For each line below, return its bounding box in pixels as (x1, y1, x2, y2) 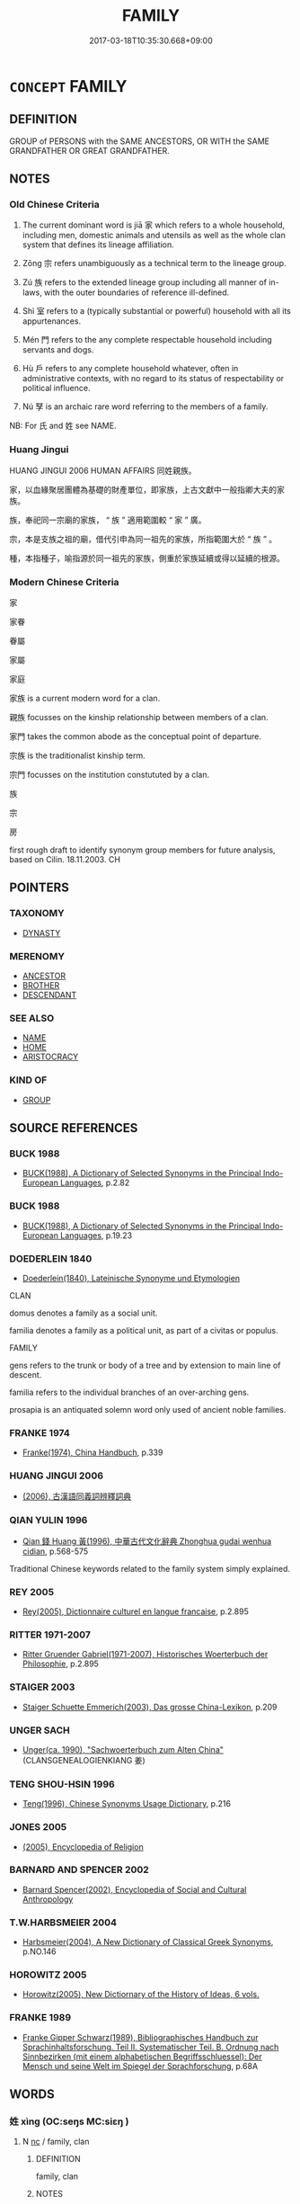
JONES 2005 (9, 1821, 67, 1834)
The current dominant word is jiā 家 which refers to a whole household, (22, 219, 286, 230)
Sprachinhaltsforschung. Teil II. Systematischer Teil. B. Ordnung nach (22, 2041, 279, 2052)
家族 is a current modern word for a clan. (9, 693, 161, 704)
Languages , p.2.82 (59, 1177, 130, 1188)
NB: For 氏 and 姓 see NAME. (9, 420, 117, 432)
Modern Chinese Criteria (9, 576, 119, 588)
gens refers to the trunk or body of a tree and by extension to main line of (9, 1360, 281, 1370)
